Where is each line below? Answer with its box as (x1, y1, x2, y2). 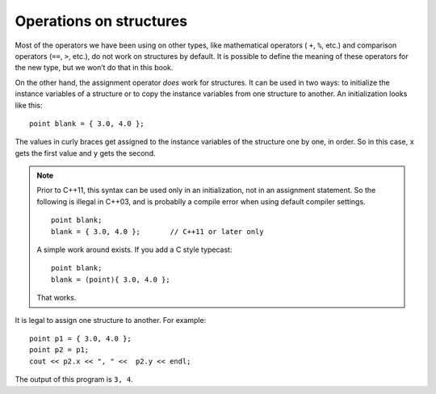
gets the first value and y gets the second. (15, 148, 156, 157)
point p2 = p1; (29, 346, 90, 354)
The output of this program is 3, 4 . (15, 375, 133, 384)
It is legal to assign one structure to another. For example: (15, 315, 207, 325)
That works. (36, 293, 77, 303)
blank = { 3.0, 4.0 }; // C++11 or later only (51, 227, 264, 236)
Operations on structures (15, 12, 188, 30)
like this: (15, 100, 43, 110)
